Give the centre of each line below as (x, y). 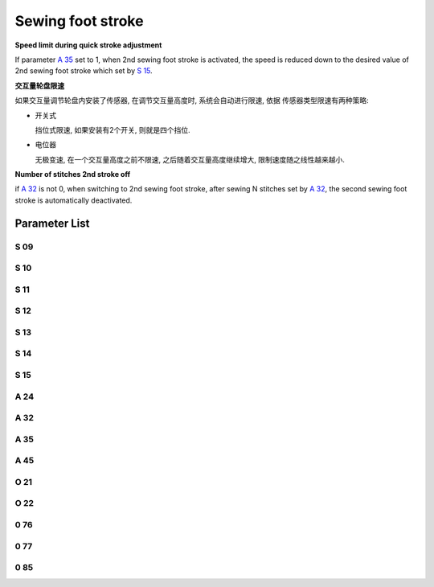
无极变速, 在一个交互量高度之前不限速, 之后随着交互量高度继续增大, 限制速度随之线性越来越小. (190, 159)
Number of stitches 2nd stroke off (73, 174)
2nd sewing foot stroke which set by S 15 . (84, 71)
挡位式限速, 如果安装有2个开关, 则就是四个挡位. (113, 129)
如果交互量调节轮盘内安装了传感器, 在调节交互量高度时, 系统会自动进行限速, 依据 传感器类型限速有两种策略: (192, 101)
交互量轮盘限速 (39, 85)
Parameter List (52, 223)
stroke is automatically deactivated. (74, 200)
